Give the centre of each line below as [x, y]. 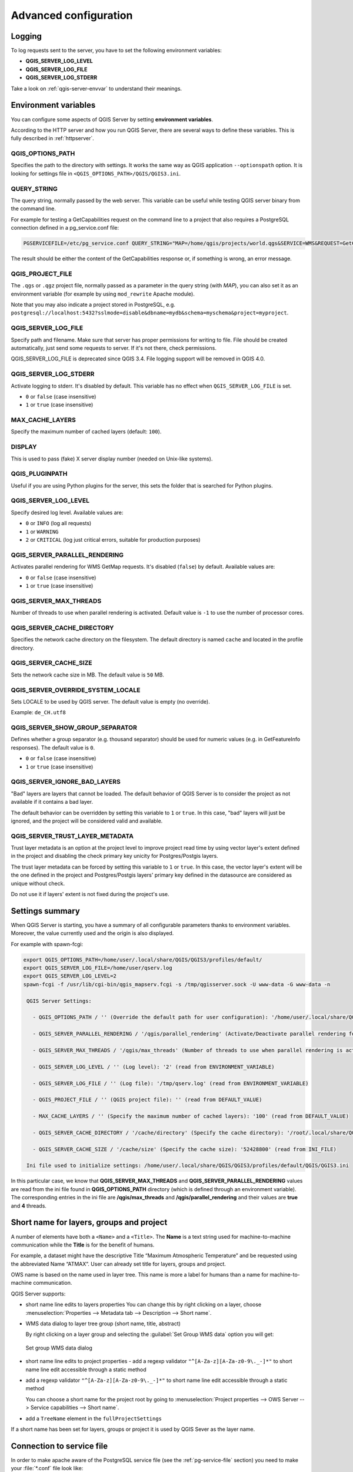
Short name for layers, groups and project [89, 1223]
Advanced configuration [72, 15]
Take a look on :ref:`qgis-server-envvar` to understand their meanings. [96, 88]
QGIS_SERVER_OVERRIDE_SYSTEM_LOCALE [76, 690]
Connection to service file [59, 1446]
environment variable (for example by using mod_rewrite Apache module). [103, 294]
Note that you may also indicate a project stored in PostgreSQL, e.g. [93, 305]
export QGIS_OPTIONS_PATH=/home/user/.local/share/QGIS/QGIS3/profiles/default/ [143, 959]
